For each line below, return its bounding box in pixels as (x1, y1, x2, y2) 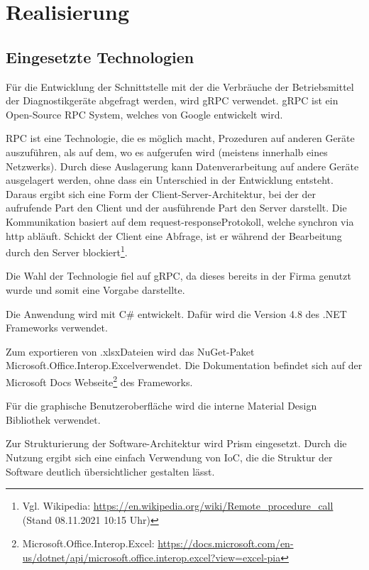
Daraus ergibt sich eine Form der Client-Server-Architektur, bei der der (6, 186, 316, 201)
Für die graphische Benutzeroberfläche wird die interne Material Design (6, 398, 317, 413)
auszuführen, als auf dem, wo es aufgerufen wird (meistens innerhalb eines (6, 144, 328, 159)
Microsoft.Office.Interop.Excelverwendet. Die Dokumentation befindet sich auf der (6, 358, 363, 373)
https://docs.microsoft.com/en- (158, 536, 294, 551)
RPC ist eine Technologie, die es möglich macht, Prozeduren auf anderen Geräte (6, 131, 355, 146)
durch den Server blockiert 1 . (6, 243, 128, 259)
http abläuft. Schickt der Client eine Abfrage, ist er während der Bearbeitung (6, 228, 342, 243)
